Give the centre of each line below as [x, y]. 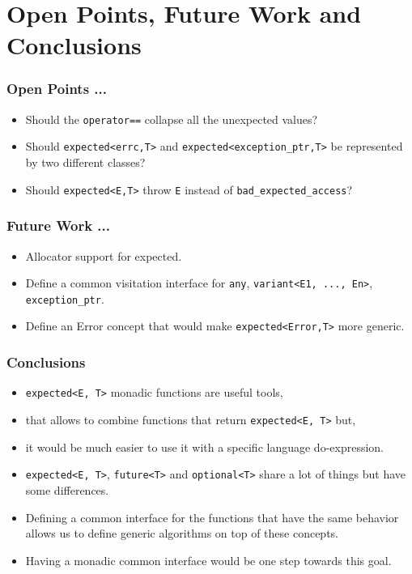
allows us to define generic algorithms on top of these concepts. [182, 533]
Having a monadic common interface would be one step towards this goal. [208, 560]
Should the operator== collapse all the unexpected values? [172, 119]
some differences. [67, 489]
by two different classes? [85, 162]
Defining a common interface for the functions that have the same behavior [212, 517]
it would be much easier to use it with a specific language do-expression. [204, 446]
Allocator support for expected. [104, 255]
